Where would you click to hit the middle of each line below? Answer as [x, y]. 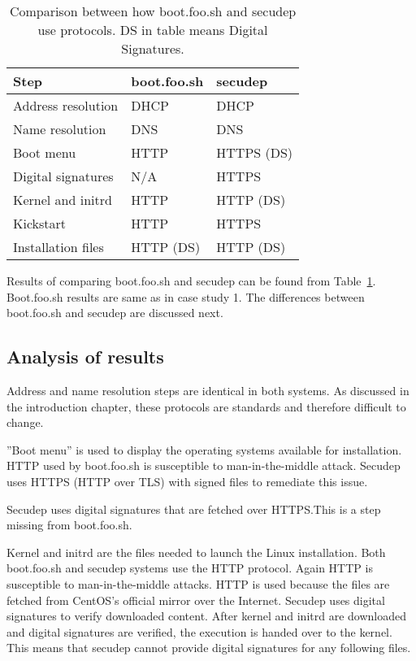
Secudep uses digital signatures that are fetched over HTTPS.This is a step [194, 509]
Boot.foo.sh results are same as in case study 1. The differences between [186, 296]
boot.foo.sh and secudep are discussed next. [115, 313]
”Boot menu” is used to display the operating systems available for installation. [204, 449]
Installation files [58, 247]
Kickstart [40, 223]
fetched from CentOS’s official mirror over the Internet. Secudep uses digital [196, 600]
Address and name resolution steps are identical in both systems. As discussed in [208, 390]
